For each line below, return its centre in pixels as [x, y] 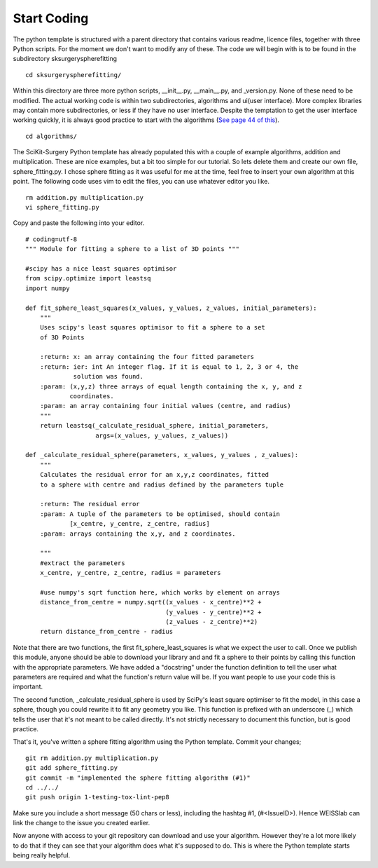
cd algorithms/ [51, 136]
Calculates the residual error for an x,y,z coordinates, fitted [154, 475]
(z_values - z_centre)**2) [212, 622]
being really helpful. [42, 855]
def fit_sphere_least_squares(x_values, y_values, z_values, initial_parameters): [171, 308]
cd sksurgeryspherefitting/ [73, 75]
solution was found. [108, 377]
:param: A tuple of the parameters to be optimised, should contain [160, 514]
